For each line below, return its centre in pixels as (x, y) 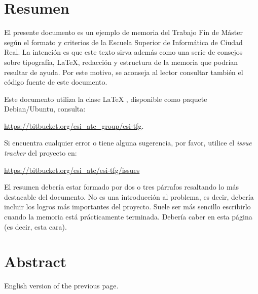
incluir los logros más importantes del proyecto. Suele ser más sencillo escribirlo (127, 207)
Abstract (35, 261)
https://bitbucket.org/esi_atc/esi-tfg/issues (72, 170)
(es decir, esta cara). (35, 226)
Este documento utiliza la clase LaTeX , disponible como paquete (106, 99)
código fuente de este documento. (56, 82)
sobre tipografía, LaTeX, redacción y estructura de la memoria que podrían (121, 62)
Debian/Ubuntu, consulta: (45, 109)
